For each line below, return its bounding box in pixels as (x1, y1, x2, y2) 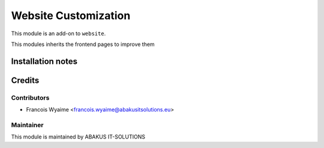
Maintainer (11, 121, 44, 129)
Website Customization (11, 9, 131, 22)
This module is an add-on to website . (11, 30, 106, 37)
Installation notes (11, 56, 78, 66)
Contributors (11, 93, 50, 101)
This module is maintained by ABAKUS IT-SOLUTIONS (11, 133, 145, 140)
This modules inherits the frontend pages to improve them (11, 41, 155, 48)
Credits (11, 75, 40, 85)
